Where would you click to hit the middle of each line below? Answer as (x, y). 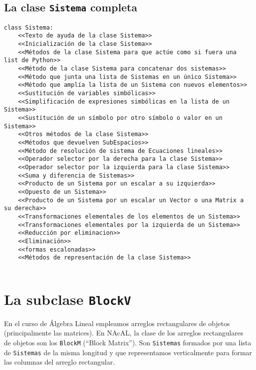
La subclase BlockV (68, 299)
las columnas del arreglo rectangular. (60, 362)
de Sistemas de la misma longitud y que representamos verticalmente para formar (128, 352)
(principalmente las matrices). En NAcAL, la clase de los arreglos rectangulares (124, 333)
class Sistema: (29, 27)
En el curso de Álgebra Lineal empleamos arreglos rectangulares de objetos (117, 323)
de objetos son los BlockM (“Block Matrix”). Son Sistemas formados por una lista (128, 342)
